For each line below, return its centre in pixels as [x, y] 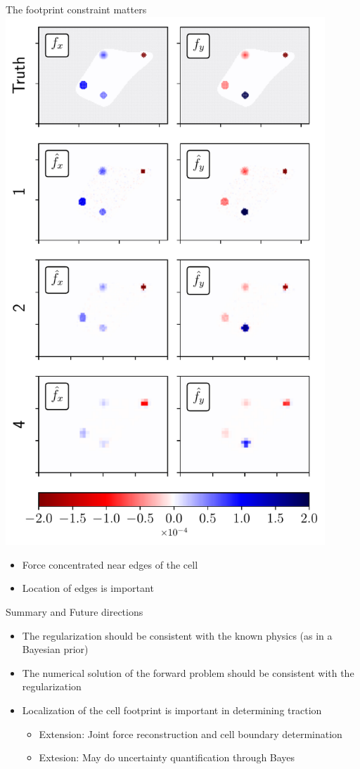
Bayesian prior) [55, 649]
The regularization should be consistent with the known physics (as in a [177, 635]
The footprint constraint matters [76, 9]
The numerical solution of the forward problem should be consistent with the [188, 672]
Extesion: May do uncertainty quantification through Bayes [167, 757]
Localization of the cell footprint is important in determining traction [172, 710]
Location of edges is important [88, 588]
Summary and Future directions [75, 611]
